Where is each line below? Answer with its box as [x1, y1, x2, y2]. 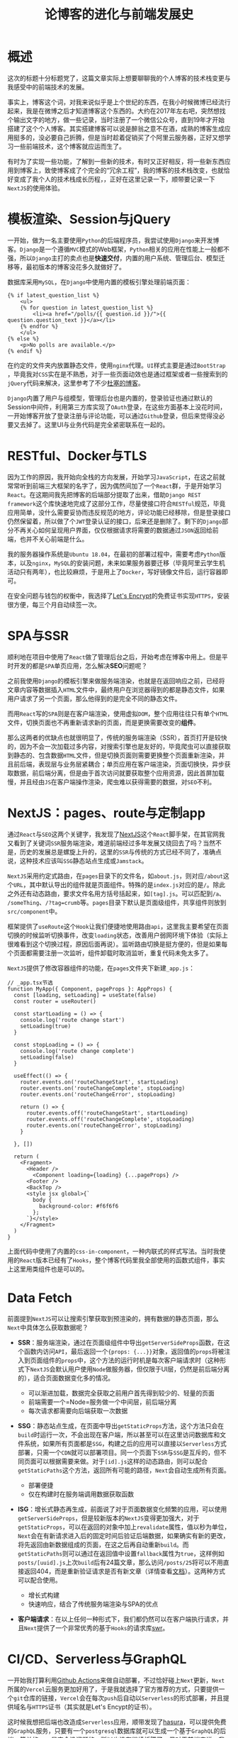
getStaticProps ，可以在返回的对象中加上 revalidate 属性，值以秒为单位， [17, 1522, 231, 1531]
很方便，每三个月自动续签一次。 [7, 600, 101, 608]
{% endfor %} [20, 323, 59, 330]
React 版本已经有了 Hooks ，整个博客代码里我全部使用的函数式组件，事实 [20, 1256, 225, 1264]
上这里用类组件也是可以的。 [7, 1264, 89, 1273]
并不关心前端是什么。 [25, 535, 89, 543]
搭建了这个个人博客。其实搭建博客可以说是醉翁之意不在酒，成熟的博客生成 [7, 124, 225, 133]
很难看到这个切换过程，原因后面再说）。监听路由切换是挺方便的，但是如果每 [7, 940, 228, 948]
